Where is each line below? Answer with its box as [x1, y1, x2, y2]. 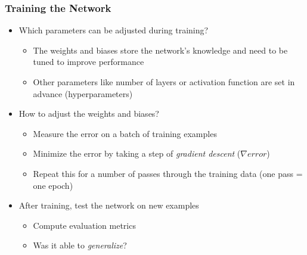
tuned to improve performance [33, 55, 144, 68]
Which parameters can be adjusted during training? [18, 24, 209, 36]
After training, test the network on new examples [18, 199, 199, 212]
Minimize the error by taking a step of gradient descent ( [33, 147, 241, 160]
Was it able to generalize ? [33, 239, 127, 251]
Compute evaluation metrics [33, 219, 136, 231]
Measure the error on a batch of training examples [33, 127, 217, 139]
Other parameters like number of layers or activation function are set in [33, 76, 295, 88]
